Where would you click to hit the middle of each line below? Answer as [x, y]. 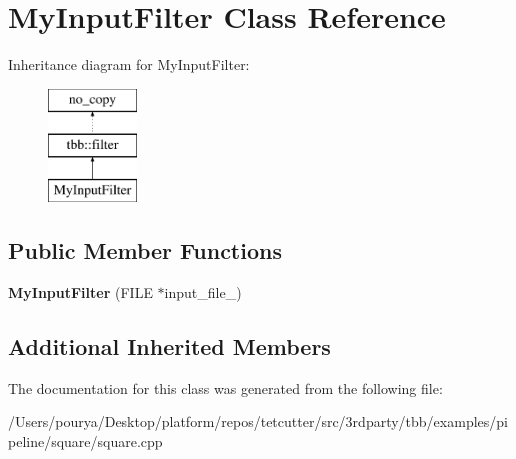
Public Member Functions [145, 250]
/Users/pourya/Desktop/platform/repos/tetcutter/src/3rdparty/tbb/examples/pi [258, 421]
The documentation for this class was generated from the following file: [225, 387]
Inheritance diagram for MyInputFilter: [129, 64]
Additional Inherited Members [169, 345]
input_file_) [203, 291]
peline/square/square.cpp [85, 440]
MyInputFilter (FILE [80, 291]
